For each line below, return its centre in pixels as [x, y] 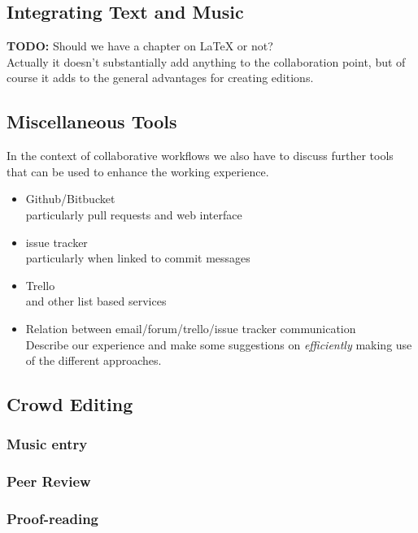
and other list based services [96, 301]
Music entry [47, 444]
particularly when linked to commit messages [138, 258]
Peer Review [49, 481]
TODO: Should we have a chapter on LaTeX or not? [140, 46]
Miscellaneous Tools [92, 121]
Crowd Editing [70, 404]
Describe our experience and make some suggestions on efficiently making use [219, 344]
